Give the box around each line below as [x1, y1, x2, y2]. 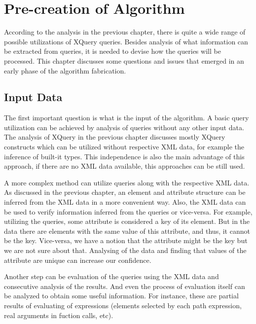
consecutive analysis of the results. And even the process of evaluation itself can [4, 281, 245, 291]
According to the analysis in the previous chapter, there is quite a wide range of [4, 27, 246, 37]
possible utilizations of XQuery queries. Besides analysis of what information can [4, 36, 248, 46]
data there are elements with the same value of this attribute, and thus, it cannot [4, 225, 250, 236]
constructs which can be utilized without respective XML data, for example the [4, 142, 245, 152]
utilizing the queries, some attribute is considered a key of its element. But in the [4, 216, 250, 226]
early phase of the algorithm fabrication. [4, 65, 126, 75]
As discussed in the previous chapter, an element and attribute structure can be [4, 187, 246, 197]
